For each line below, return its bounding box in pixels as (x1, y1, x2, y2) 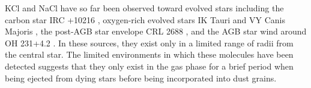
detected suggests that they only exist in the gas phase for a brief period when (5, 59, 294, 72)
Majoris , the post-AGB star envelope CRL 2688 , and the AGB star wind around (5, 25, 307, 37)
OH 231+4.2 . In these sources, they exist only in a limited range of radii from (5, 36, 294, 49)
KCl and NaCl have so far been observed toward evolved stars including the (5, 2, 284, 14)
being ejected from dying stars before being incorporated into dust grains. (5, 71, 277, 84)
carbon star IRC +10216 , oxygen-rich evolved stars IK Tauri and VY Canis (5, 13, 285, 26)
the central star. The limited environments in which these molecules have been (5, 48, 294, 61)
